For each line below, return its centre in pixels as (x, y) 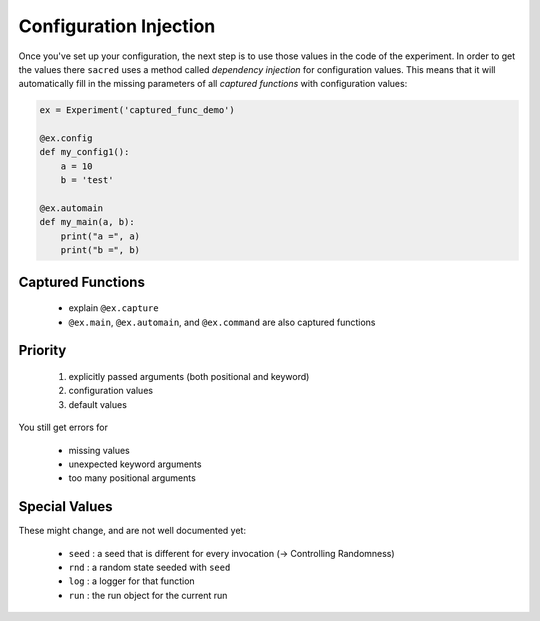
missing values (99, 450)
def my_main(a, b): (87, 222)
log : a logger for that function (131, 581)
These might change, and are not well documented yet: (132, 531)
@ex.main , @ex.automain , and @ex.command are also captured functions (222, 322)
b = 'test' (87, 180)
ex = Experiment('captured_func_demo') (137, 110)
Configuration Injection (117, 26)
